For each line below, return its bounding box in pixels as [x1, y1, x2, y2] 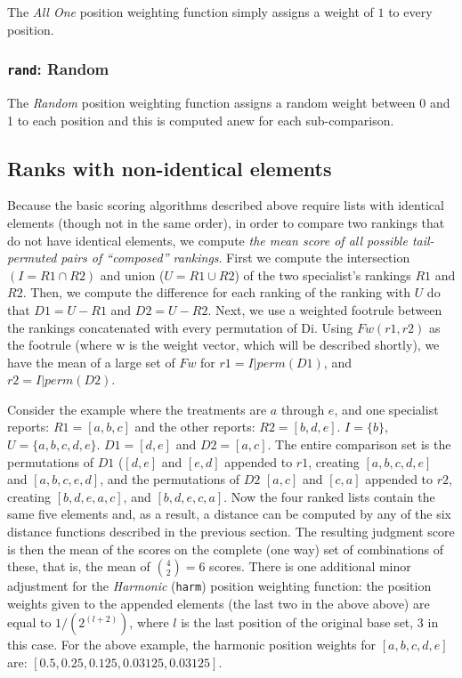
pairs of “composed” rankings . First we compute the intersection [61, 248, 410, 267]
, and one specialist [334, 400, 439, 418]
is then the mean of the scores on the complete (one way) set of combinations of [7, 539, 443, 558]
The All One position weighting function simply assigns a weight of [7, 3, 374, 20]
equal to [7, 613, 52, 632]
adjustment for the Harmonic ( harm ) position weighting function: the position [7, 577, 432, 595]
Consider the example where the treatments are [7, 400, 267, 418]
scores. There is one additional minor [209, 557, 411, 576]
